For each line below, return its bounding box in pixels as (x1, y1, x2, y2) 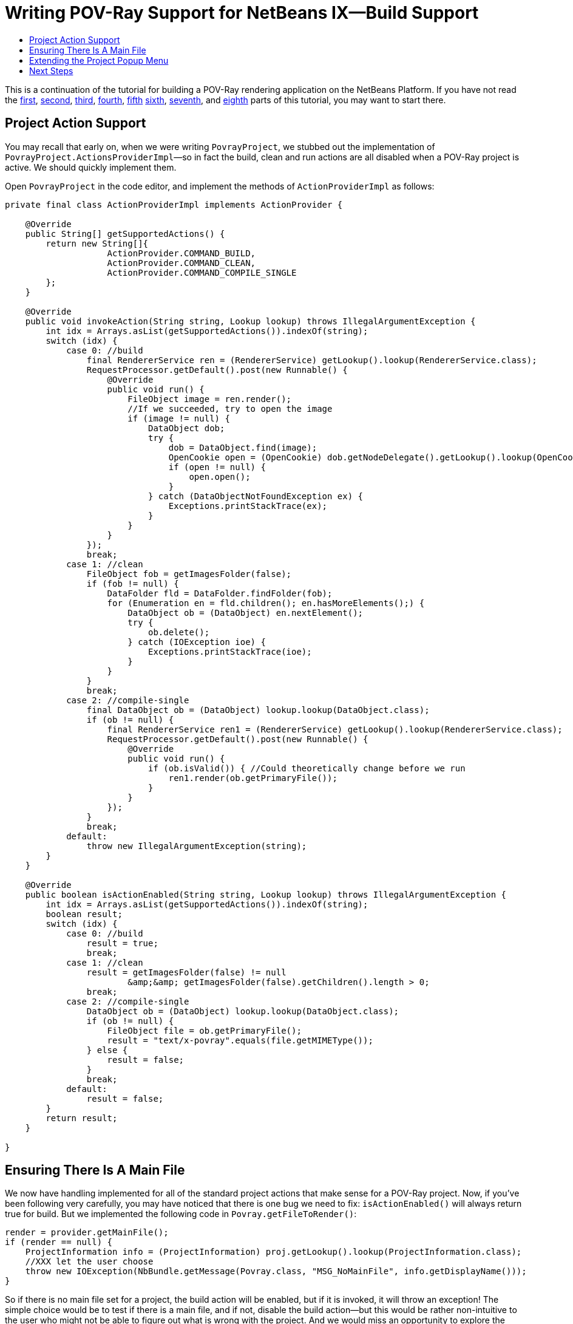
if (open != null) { (168, 462, 266, 472)
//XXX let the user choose (25, 1257, 154, 1267)
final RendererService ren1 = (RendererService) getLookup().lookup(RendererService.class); (107, 724, 563, 734)
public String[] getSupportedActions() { (25, 228, 225, 239)
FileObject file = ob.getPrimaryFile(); (107, 1025, 302, 1036)
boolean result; (46, 909, 123, 919)
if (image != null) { (127, 413, 230, 423)
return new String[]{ (46, 238, 149, 248)
